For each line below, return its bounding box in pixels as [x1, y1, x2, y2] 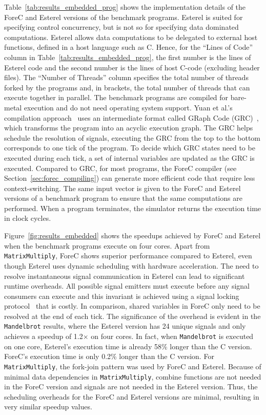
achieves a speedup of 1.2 [4, 331, 83, 342]
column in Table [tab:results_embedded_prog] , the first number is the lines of [4, 51, 251, 62]
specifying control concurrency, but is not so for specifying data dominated [4, 22, 239, 32]
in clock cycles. [4, 213, 51, 223]
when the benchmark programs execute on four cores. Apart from [4, 240, 210, 251]
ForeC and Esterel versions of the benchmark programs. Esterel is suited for [4, 11, 243, 22]
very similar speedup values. [4, 401, 92, 412]
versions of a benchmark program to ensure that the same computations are [4, 193, 242, 203]
